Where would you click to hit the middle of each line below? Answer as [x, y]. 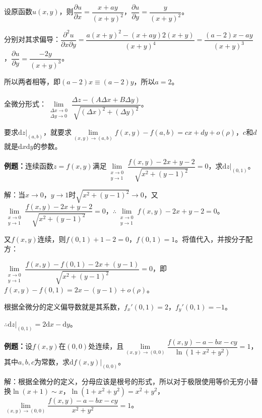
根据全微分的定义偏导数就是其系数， [64, 306]
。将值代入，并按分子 [210, 239]
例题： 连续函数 [29, 166]
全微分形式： [25, 104]
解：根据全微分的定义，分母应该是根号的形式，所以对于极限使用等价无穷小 [127, 381]
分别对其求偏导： [32, 39]
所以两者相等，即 [32, 81]
